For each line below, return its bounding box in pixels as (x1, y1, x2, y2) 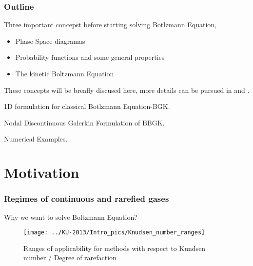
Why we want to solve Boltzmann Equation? (4, 212, 137, 222)
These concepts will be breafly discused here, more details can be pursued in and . (4, 85, 250, 95)
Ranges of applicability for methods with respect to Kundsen (23, 243, 206, 253)
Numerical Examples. (4, 134, 68, 144)
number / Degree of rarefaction (23, 252, 117, 263)
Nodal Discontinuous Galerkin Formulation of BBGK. (4, 117, 165, 127)
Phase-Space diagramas (15, 35, 85, 46)
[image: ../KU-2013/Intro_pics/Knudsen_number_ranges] (23, 229, 205, 236)
